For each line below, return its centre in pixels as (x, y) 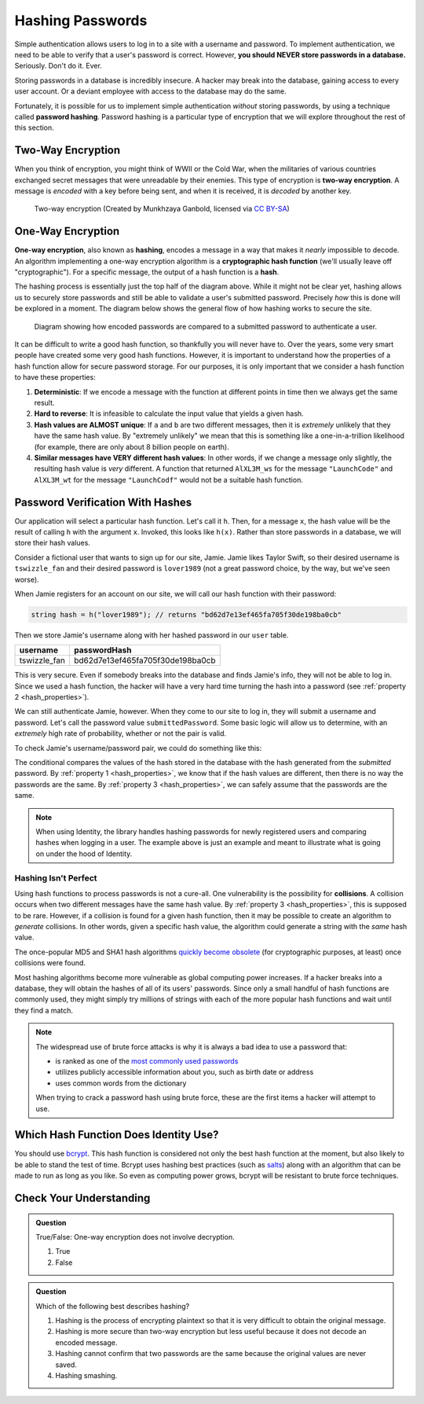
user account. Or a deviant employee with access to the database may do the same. (150, 91)
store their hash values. (52, 543)
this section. (34, 128)
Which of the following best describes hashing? (113, 1306)
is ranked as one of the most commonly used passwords (147, 1060)
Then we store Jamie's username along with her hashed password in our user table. (152, 635)
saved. (66, 1365)
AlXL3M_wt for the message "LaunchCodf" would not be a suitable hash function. (169, 480)
